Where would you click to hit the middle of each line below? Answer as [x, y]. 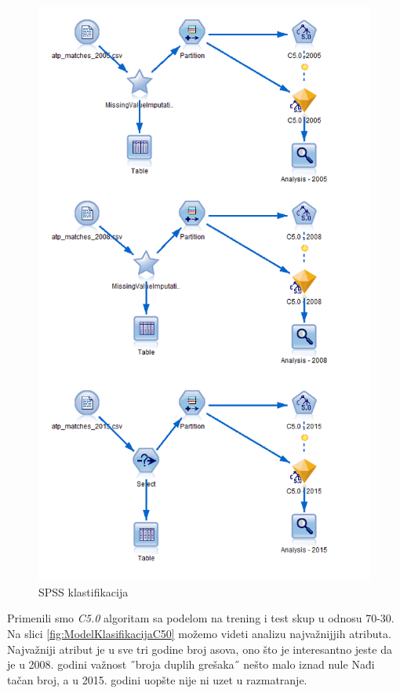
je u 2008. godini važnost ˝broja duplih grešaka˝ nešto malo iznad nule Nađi [191, 664]
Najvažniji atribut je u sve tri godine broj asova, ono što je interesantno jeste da [200, 649]
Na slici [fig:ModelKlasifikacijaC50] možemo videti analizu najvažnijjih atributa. [199, 633]
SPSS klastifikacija [84, 591]
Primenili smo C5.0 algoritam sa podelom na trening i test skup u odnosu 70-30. [201, 618]
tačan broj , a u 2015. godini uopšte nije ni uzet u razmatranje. [157, 679]
